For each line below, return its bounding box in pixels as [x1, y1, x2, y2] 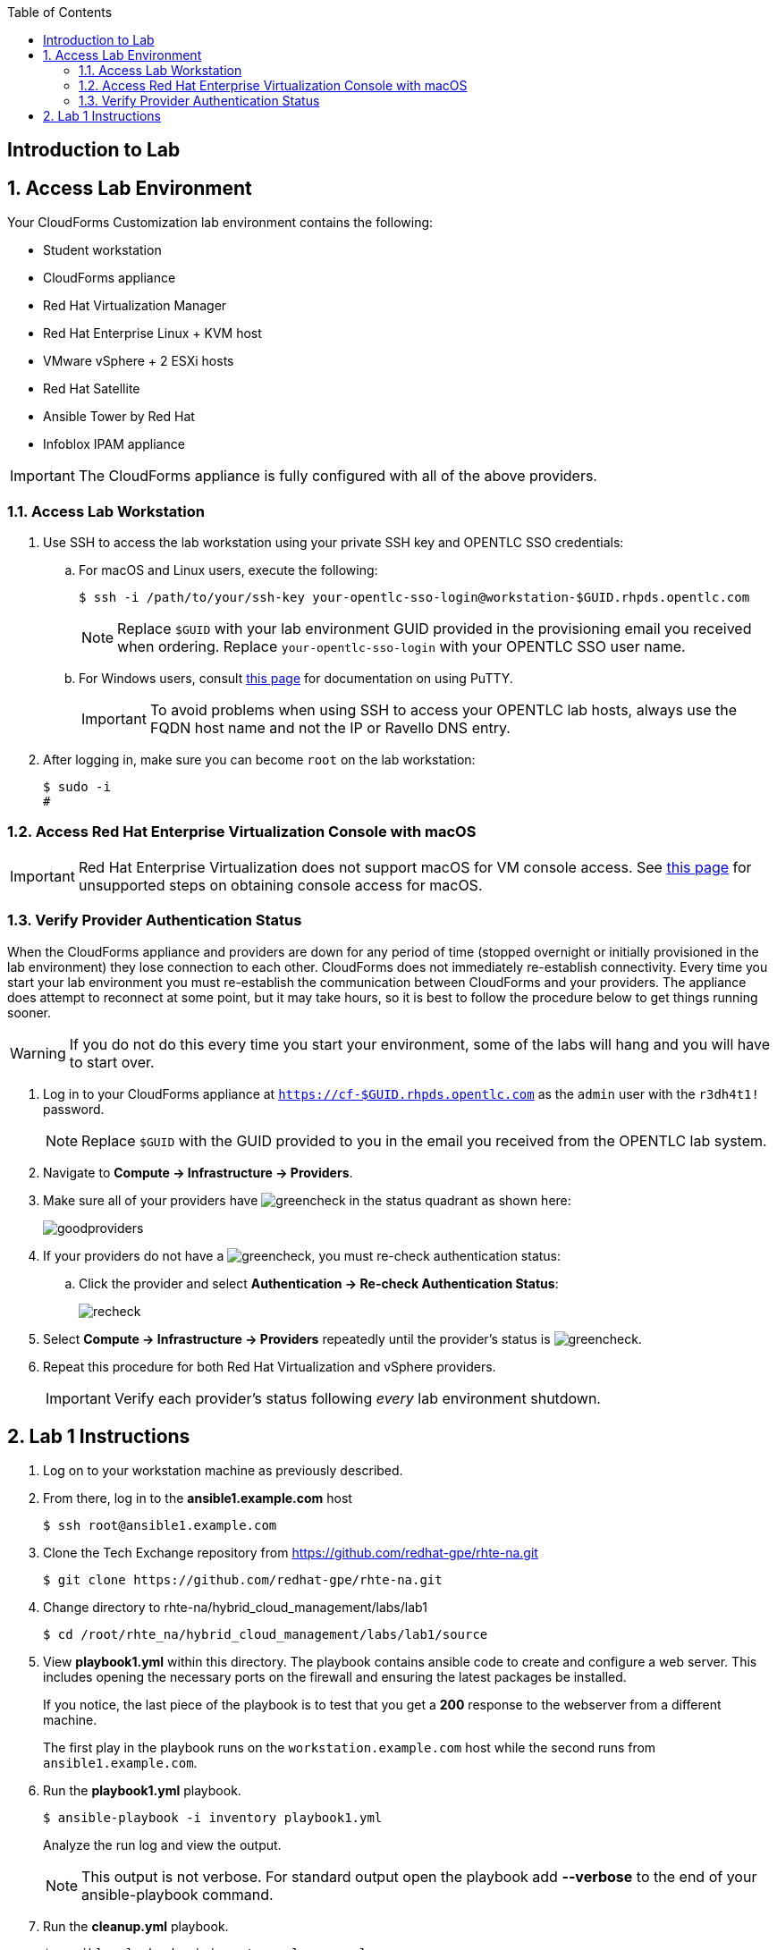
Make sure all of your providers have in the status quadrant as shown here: [43, 1192, 571, 1208]
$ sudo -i [43, 780, 111, 795]
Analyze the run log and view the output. [43, 1837, 282, 1853]
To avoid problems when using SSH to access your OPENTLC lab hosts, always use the [149, 701, 738, 720]
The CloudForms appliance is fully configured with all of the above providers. [78, 467, 597, 485]
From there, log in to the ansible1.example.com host [43, 1490, 352, 1507]
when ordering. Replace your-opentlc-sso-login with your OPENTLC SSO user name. [117, 637, 686, 656]
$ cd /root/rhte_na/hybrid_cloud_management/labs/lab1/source [43, 1627, 488, 1642]
